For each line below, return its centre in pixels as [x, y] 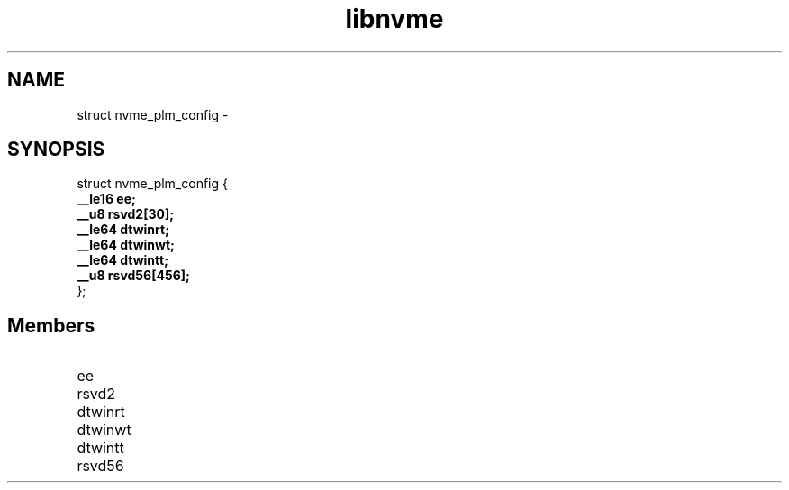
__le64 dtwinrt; [123, 230]
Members [51, 325]
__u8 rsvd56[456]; [133, 276]
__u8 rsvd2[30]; [126, 214]
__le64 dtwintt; [122, 260]
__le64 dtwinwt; [126, 245]
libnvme [394, 19]
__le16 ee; [106, 199]
